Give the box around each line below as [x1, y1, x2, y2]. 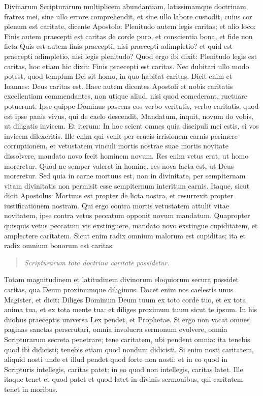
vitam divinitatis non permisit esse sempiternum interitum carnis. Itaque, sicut [4, 180, 250, 191]
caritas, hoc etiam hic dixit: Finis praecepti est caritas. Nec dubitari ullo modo [4, 60, 249, 71]
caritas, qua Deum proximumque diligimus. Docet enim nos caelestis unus [4, 284, 234, 295]
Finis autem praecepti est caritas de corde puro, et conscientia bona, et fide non [4, 31, 253, 41]
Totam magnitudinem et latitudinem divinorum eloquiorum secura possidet [4, 274, 239, 285]
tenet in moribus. [4, 383, 58, 394]
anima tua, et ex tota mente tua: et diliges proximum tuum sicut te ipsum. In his [4, 304, 257, 315]
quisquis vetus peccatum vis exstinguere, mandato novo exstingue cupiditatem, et [4, 220, 258, 231]
